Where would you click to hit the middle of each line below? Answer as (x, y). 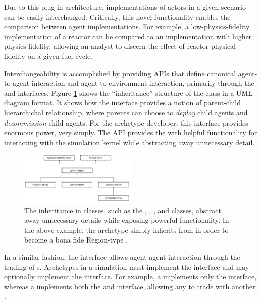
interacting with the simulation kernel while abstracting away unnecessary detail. (129, 142)
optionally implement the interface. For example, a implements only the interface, (130, 277)
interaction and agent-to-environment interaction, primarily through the (143, 83)
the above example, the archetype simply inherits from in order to (126, 230)
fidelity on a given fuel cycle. (48, 56)
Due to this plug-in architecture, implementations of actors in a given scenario (125, 7)
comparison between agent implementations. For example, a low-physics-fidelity (127, 26)
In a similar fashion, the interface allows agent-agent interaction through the (122, 256)
